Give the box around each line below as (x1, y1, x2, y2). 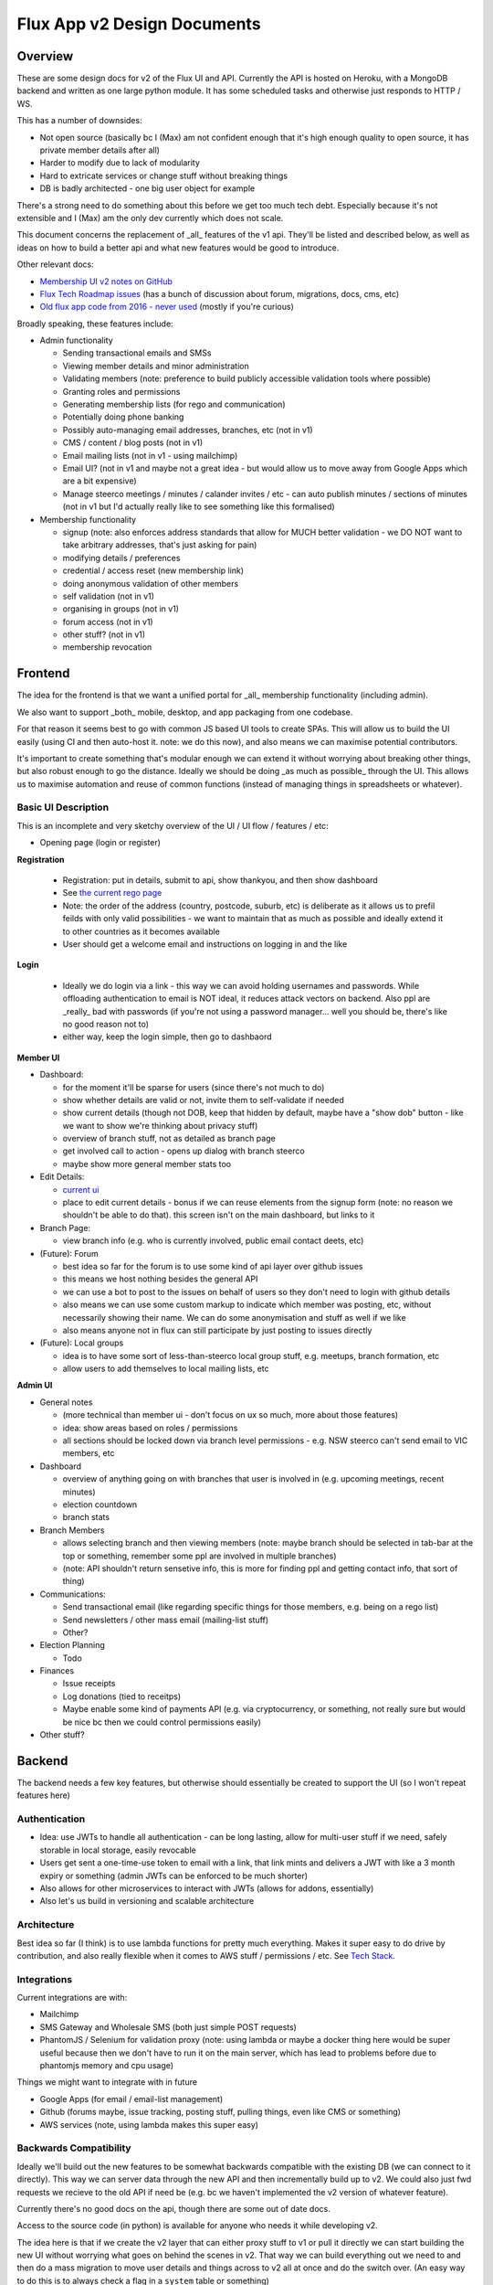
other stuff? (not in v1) (62, 629, 146, 640)
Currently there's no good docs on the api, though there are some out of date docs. (16, 2203, 330, 2214)
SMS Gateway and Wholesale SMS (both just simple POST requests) (39, 2021, 297, 2033)
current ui (62, 1184, 100, 1195)
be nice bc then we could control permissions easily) (62, 1716, 262, 1727)
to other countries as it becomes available (62, 926, 221, 937)
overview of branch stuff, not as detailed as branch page (62, 1133, 276, 1144)
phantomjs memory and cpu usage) (39, 2060, 173, 2071)
